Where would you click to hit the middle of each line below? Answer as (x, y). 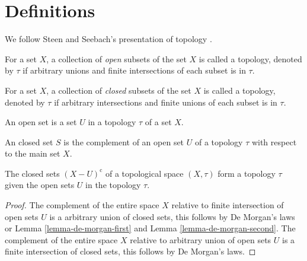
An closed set (29, 141)
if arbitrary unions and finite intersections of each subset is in (134, 70)
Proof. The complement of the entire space (82, 205)
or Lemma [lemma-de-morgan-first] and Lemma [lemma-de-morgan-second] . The (150, 228)
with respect (274, 141)
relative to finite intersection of (228, 205)
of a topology (219, 141)
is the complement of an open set (124, 141)
